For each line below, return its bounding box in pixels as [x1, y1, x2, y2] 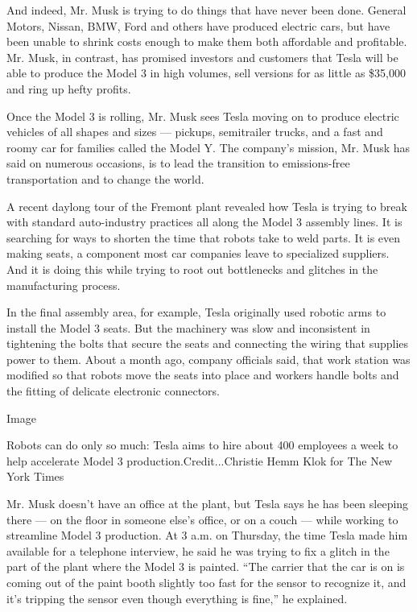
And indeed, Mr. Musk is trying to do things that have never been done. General [6, 2, 407, 18]
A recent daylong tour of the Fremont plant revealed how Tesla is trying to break [6, 197, 407, 214]
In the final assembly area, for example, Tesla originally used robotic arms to [6, 304, 386, 320]
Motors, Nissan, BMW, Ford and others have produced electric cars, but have [6, 17, 390, 34]
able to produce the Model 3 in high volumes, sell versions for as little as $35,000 [6, 64, 407, 81]
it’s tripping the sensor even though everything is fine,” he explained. [6, 589, 348, 606]
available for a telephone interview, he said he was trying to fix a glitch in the [6, 542, 390, 559]
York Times [6, 468, 64, 485]
